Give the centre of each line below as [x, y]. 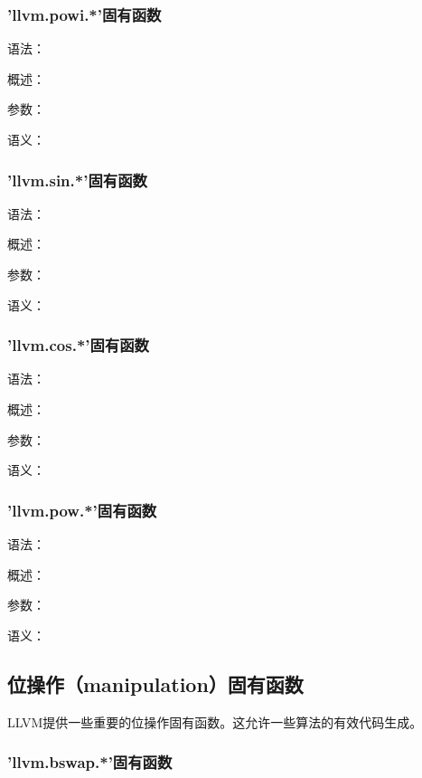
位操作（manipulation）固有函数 [155, 683]
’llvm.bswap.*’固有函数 [90, 762]
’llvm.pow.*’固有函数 [82, 510]
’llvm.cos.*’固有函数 [78, 345]
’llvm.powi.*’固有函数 [84, 14]
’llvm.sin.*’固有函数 [77, 180]
